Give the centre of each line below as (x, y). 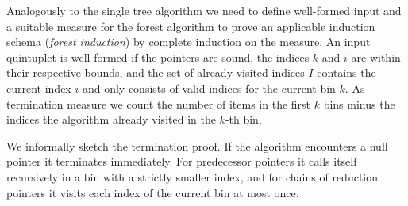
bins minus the (359, 103)
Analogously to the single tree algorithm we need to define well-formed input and (204, 10)
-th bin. (243, 119)
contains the (346, 72)
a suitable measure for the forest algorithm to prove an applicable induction (191, 26)
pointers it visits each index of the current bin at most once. (153, 192)
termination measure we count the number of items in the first (159, 103)
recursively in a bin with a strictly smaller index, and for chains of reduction (192, 176)
